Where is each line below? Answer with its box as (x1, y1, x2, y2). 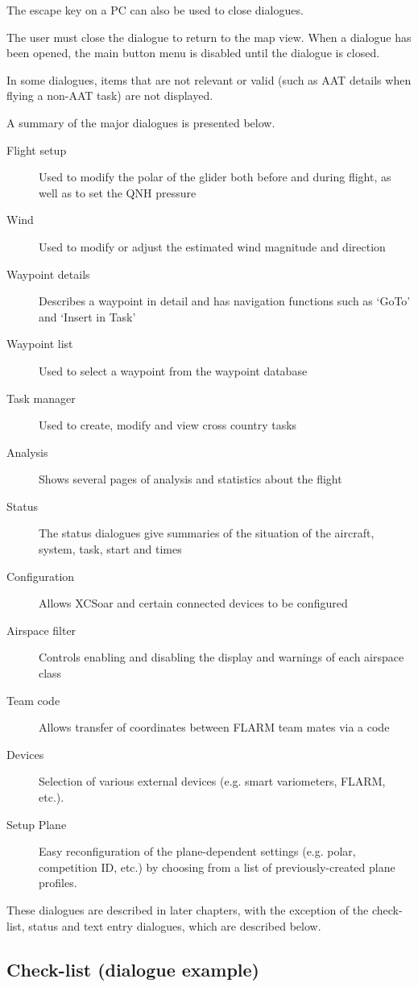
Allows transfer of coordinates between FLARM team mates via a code (39, 719, 390, 736)
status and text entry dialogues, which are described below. (28, 917, 321, 934)
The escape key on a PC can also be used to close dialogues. (6, 2, 304, 18)
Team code (6, 691, 60, 708)
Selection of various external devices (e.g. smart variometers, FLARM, (39, 773, 386, 790)
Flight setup (6, 141, 67, 158)
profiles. (39, 874, 77, 891)
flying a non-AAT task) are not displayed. (6, 87, 213, 104)
